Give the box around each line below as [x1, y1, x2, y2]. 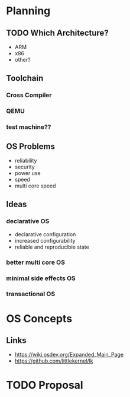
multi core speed [14, 182, 56, 189]
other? [14, 56, 31, 63]
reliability [14, 157, 37, 164]
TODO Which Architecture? [6, 28, 109, 38]
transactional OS [6, 290, 56, 298]
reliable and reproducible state [14, 243, 90, 250]
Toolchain [6, 73, 44, 84]
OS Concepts [6, 312, 73, 325]
